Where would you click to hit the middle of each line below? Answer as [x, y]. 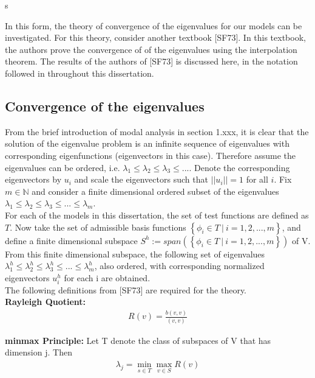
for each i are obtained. [107, 277]
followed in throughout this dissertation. [80, 73]
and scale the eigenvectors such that [141, 179]
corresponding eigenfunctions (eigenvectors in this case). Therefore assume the [151, 155]
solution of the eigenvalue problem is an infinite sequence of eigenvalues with [147, 143]
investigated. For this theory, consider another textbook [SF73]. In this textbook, [155, 37]
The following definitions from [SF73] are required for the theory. [126, 289]
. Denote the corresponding [239, 167]
